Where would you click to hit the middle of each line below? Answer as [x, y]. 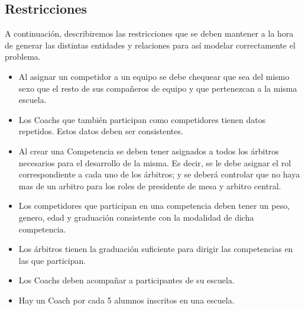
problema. [23, 56]
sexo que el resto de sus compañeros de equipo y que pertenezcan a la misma [158, 88]
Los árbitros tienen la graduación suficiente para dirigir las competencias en [156, 249]
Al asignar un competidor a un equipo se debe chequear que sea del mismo [154, 76]
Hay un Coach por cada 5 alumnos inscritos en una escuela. [126, 300]
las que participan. [52, 260]
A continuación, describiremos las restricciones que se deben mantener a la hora [149, 33]
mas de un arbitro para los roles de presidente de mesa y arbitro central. [150, 185]
